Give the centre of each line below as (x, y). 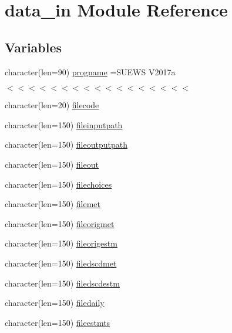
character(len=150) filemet (53, 204)
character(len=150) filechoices (58, 184)
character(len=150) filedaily (55, 303)
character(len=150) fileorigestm (61, 243)
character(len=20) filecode (52, 105)
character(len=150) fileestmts (58, 322)
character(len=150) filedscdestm (62, 283)
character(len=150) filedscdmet (61, 263)
